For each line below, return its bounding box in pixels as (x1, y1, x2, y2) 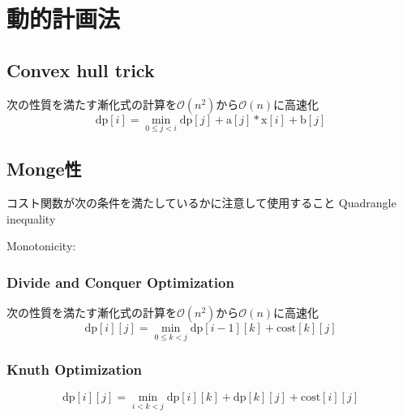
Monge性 (6, 156, 82, 181)
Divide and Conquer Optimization (6, 271, 234, 292)
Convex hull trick (6, 57, 155, 82)
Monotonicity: (6, 237, 76, 254)
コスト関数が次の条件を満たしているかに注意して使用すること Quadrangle (6, 194, 397, 211)
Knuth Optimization (6, 359, 143, 380)
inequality (6, 210, 56, 227)
